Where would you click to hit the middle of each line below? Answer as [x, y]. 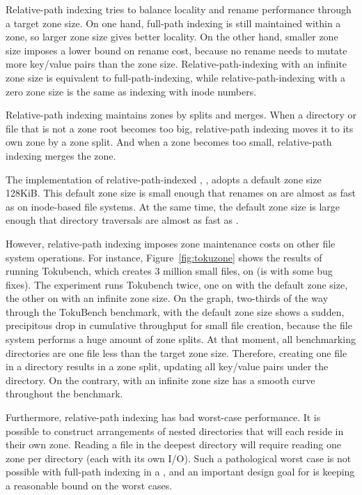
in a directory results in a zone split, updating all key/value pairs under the [167, 366]
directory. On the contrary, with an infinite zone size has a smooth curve [160, 380]
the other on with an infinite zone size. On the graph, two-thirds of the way [167, 298]
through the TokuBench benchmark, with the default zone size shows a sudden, [175, 311]
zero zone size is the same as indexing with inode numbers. [131, 91]
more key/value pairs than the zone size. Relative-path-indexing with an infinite [176, 64]
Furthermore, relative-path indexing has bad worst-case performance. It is [163, 417]
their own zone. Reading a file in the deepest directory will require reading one [173, 444]
